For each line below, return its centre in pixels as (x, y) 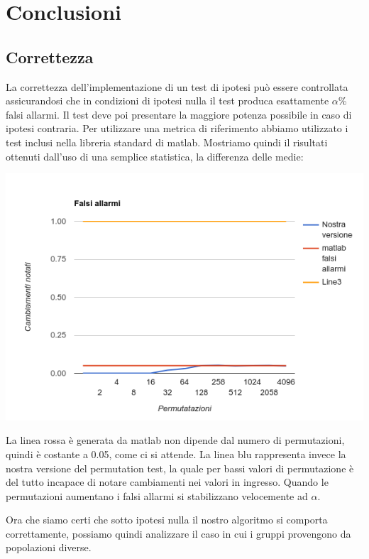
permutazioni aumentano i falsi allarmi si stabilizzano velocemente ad (157, 495)
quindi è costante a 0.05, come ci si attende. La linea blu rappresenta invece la (176, 454)
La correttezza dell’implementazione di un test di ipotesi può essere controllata (177, 86)
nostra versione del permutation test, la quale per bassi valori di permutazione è (180, 468)
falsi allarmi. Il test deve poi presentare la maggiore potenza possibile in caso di (179, 114)
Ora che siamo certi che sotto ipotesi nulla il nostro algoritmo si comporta (167, 520)
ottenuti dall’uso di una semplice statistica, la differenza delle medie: (155, 156)
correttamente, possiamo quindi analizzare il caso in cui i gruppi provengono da (178, 533)
